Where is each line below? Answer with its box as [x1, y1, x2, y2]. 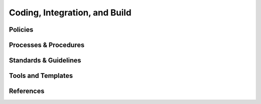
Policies [9, 26, 34, 34]
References [9, 87, 44, 95]
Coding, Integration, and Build [9, 7, 131, 18]
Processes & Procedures [9, 41, 85, 49]
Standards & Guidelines [9, 56, 82, 65]
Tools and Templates [9, 72, 73, 80]
